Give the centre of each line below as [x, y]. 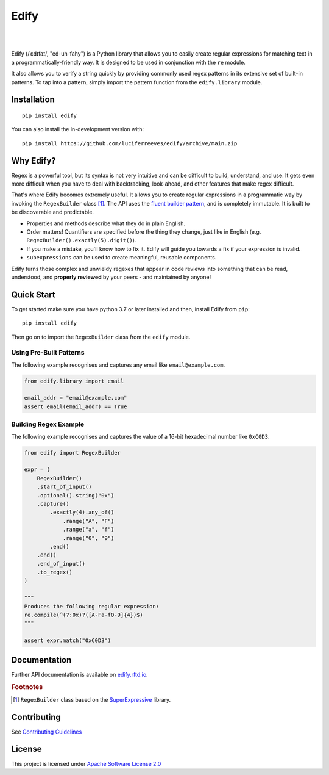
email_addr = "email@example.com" [76, 398]
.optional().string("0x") [76, 495]
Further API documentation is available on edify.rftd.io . [80, 674]
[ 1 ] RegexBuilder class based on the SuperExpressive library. [92, 699]
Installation [33, 100]
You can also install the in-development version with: [78, 129]
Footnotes [27, 687]
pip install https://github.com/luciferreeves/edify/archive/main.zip [130, 143]
